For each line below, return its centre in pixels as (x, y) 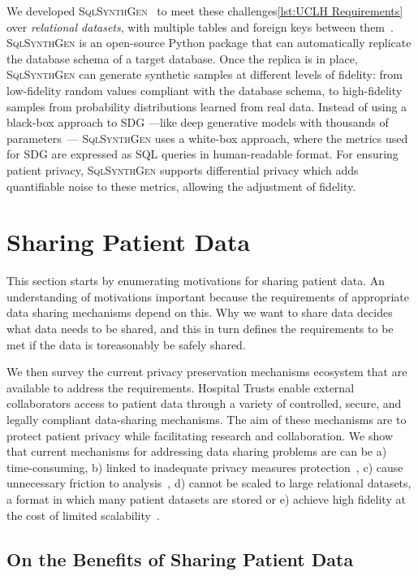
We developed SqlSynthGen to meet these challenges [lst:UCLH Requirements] (205, 11)
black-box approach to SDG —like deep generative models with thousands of (198, 122)
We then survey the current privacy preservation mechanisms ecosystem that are (207, 372)
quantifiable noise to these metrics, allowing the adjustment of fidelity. (181, 186)
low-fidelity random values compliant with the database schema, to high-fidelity (205, 90)
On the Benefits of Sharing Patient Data (180, 559)
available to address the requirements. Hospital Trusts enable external (181, 387)
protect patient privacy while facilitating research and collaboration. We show (200, 435)
